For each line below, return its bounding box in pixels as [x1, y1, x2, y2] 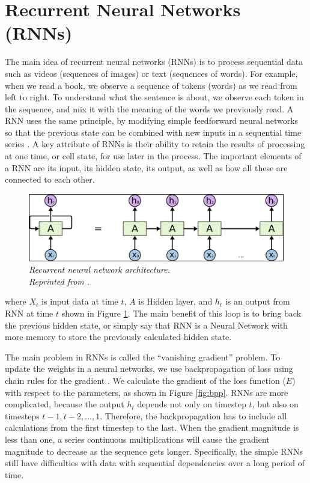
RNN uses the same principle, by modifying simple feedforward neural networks [5, 114, 299, 127]
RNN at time [5, 307, 53, 320]
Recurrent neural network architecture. [29, 263, 170, 276]
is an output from [225, 295, 290, 308]
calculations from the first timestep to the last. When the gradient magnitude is [5, 421, 299, 434]
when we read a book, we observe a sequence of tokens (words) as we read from [5, 79, 297, 91]
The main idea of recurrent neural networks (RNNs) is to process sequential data [5, 55, 303, 68]
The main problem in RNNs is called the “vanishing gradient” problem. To [5, 350, 281, 363]
